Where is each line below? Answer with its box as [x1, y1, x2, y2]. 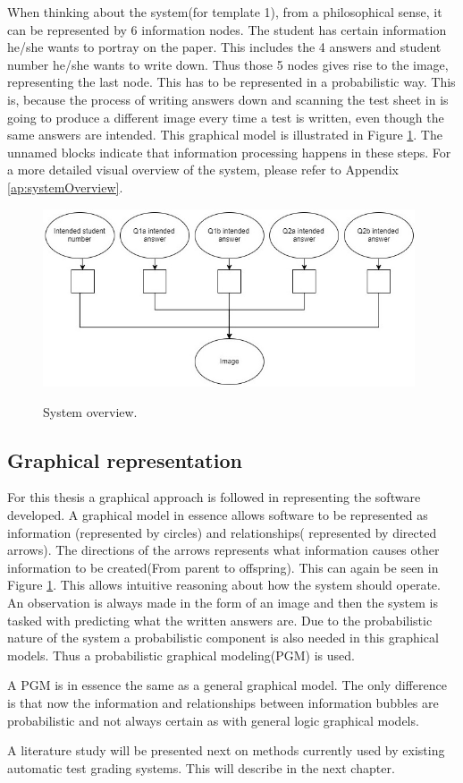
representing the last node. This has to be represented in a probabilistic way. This [7, 72, 456, 91]
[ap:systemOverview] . [7, 177, 123, 196]
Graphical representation [7, 446, 242, 473]
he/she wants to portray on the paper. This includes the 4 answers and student [7, 38, 442, 56]
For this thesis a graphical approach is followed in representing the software [7, 488, 421, 506]
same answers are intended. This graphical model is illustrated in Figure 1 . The [7, 125, 442, 144]
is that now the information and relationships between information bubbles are [7, 694, 439, 711]
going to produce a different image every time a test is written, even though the [7, 107, 444, 126]
